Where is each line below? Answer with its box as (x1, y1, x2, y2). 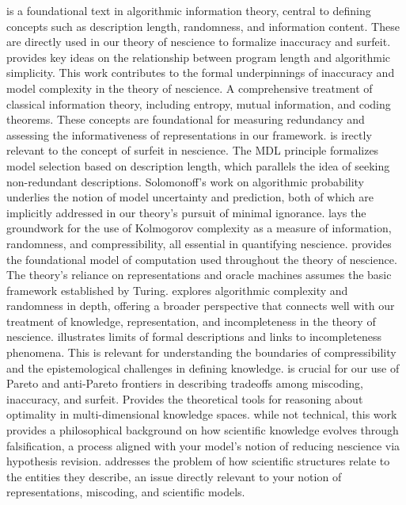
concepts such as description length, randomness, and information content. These (6, 17, 400, 34)
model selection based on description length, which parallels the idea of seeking (6, 157, 390, 174)
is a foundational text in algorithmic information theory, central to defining (6, 2, 371, 18)
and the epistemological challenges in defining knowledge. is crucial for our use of (6, 359, 400, 376)
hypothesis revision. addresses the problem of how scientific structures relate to (6, 453, 390, 469)
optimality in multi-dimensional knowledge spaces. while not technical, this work (6, 406, 397, 423)
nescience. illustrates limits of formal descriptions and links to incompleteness (6, 328, 382, 345)
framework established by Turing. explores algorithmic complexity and (6, 281, 348, 298)
